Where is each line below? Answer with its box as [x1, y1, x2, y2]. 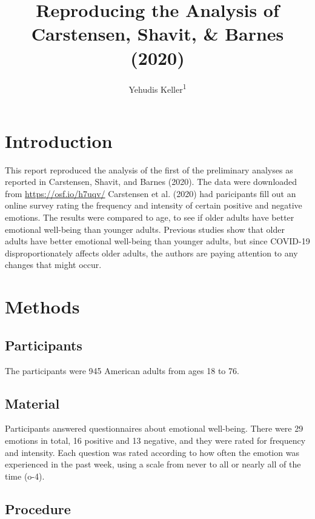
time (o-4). [5, 469, 45, 482]
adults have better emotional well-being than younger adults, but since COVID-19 [5, 235, 310, 247]
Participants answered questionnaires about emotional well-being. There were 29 [5, 422, 303, 435]
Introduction [5, 128, 113, 153]
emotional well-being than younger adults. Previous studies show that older [5, 223, 285, 235]
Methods [5, 294, 80, 319]
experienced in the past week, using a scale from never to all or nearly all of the [5, 458, 301, 470]
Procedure [5, 499, 71, 518]
